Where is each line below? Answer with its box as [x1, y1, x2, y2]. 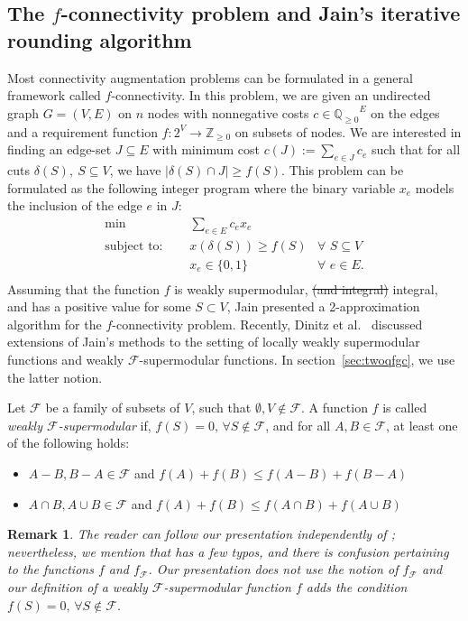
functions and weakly [7, 350, 124, 369]
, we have [109, 160, 161, 179]
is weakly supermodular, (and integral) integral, [174, 279, 438, 298]
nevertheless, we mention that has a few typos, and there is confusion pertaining [7, 542, 449, 561]
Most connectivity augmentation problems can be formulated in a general [7, 68, 413, 87]
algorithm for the [7, 314, 102, 333]
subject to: [105, 239, 163, 253]
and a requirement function [7, 122, 158, 141]
